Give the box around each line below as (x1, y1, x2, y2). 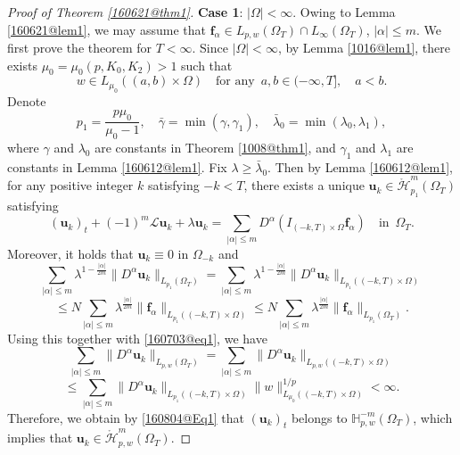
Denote (7, 91, 46, 110)
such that (181, 55, 233, 74)
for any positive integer (7, 176, 134, 194)
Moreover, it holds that (7, 244, 134, 262)
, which (413, 408, 453, 426)
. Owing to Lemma (292, 3, 396, 21)
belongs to (291, 408, 348, 426)
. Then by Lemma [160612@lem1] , (267, 157, 453, 176)
